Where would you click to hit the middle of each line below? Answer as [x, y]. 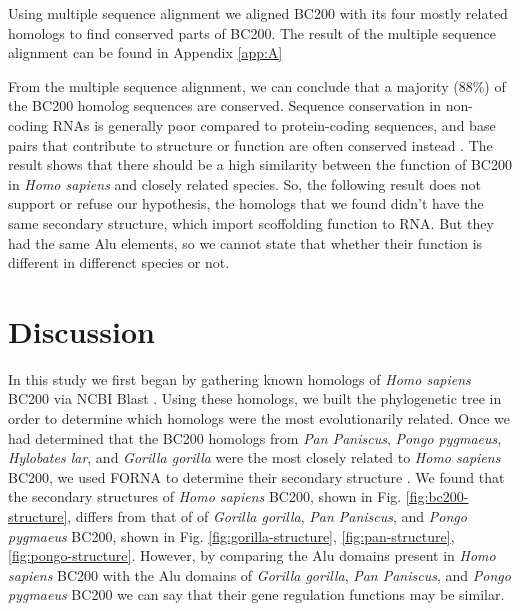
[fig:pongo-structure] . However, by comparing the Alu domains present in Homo [252, 555]
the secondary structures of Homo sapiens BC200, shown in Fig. [205, 496]
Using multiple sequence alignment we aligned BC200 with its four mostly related [258, 13]
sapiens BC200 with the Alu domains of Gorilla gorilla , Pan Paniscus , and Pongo [259, 574]
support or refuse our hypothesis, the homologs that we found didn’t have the [246, 203]
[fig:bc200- [437, 496]
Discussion [81, 330]
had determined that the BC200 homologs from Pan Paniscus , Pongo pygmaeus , [255, 437]
